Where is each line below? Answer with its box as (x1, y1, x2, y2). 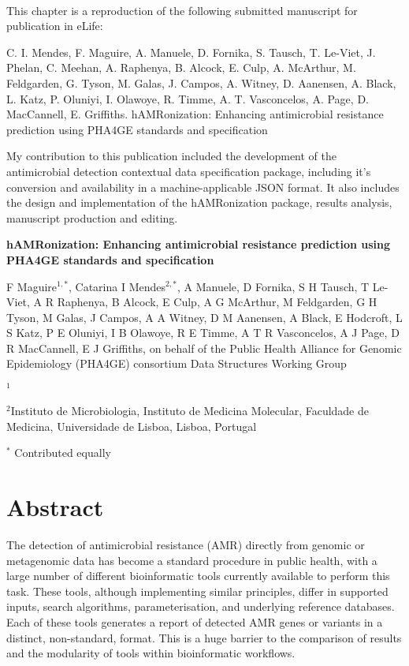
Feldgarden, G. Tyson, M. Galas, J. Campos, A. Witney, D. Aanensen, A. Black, (6, 74, 396, 91)
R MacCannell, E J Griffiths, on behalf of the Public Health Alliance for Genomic (6, 339, 402, 356)
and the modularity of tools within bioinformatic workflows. (6, 645, 296, 661)
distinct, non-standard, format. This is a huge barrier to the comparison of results (6, 629, 402, 645)
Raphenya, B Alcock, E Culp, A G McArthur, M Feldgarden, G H (57, 294, 377, 310)
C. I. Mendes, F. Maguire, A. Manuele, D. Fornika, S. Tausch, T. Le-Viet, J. (6, 43, 376, 60)
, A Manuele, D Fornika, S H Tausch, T (177, 278, 370, 294)
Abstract (6, 491, 104, 523)
